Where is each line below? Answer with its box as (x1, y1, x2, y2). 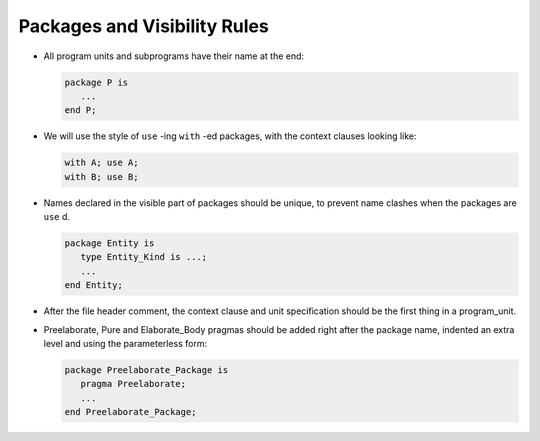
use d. (43, 211, 70, 223)
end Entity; (64, 280, 124, 291)
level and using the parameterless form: (43, 337, 208, 349)
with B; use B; (64, 171, 139, 182)
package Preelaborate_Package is (64, 364, 229, 375)
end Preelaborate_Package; (64, 406, 197, 418)
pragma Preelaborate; (80, 378, 187, 390)
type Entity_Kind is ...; (80, 251, 208, 263)
